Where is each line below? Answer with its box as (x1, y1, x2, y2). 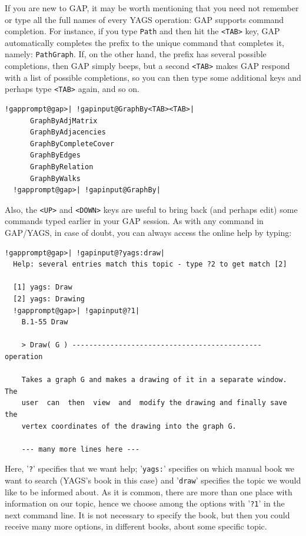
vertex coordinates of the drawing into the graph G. (21, 422, 237, 430)
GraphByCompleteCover (29, 139, 115, 148)
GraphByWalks (29, 174, 81, 183)
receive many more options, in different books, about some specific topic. (5, 520, 267, 532)
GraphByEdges (29, 151, 81, 160)
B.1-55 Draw (21, 318, 68, 327)
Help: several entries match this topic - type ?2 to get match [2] (13, 260, 287, 269)
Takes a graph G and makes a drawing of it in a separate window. (21, 376, 287, 384)
